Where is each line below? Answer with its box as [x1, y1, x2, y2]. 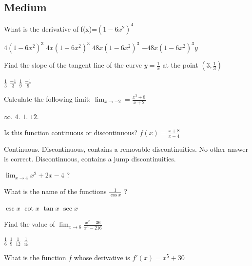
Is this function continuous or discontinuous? [4, 127, 137, 138]
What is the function [4, 252, 66, 262]
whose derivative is [74, 252, 130, 262]
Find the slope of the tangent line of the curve [4, 60, 142, 70]
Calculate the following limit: [4, 94, 91, 104]
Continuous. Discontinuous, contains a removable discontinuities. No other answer [4, 144, 248, 154]
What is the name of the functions [4, 186, 107, 196]
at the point [162, 60, 198, 70]
